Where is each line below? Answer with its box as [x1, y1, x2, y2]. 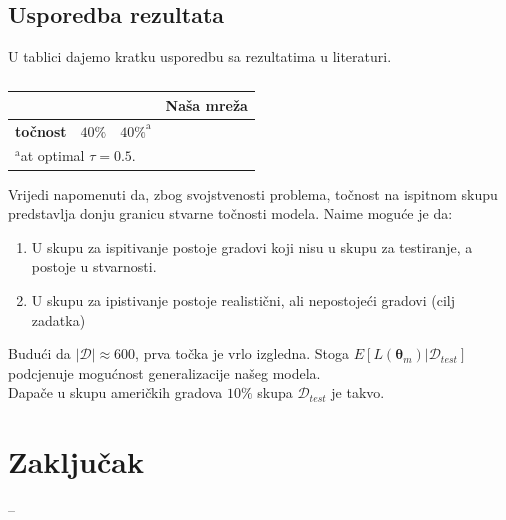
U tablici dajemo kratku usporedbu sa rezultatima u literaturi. [8, 46, 392, 67]
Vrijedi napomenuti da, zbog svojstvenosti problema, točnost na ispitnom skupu [8, 183, 498, 204]
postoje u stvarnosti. [31, 256, 157, 277]
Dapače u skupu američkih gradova [8, 382, 223, 403]
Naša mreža [165, 94, 248, 115]
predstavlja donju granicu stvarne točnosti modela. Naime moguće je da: [8, 203, 453, 224]
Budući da [8, 343, 71, 364]
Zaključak [8, 441, 144, 482]
